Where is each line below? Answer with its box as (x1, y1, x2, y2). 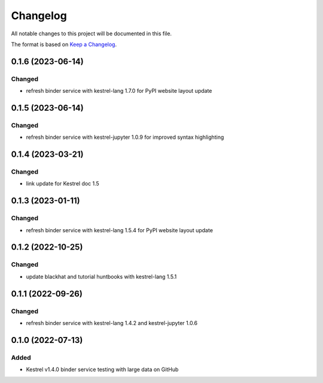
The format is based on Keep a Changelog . (11, 41, 117, 48)
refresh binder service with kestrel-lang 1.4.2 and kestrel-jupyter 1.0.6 (26, 319, 198, 326)
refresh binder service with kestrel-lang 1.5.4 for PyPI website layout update (26, 226, 214, 233)
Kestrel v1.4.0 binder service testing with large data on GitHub (26, 366, 179, 373)
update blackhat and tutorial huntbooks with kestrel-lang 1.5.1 (26, 273, 177, 280)
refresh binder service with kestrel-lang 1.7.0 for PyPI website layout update (26, 87, 212, 95)
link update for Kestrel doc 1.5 (26, 180, 100, 187)
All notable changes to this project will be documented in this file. (11, 30, 172, 37)
